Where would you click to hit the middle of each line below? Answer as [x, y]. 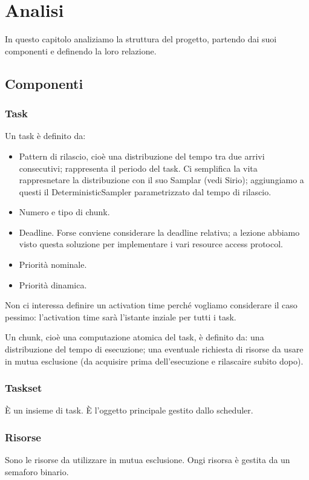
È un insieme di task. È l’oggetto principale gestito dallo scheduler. [129, 410]
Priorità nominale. [53, 264]
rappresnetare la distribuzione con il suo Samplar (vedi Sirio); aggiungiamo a [161, 180]
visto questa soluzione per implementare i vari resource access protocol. [151, 244]
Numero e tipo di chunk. [64, 212]
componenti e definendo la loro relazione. [81, 50]
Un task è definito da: [45, 136]
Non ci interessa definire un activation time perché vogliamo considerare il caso [151, 305]
